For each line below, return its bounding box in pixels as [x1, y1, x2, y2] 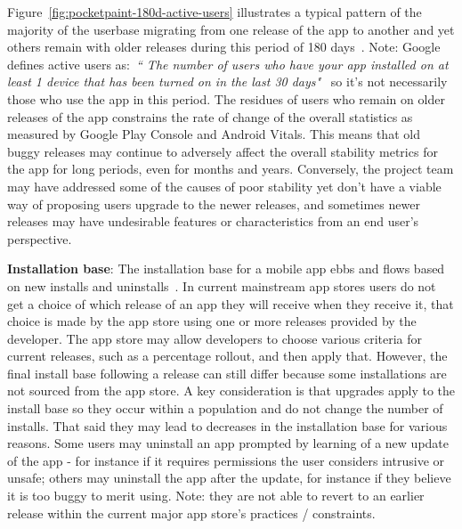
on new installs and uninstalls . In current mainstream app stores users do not [7, 276, 436, 295]
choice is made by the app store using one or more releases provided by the [7, 312, 417, 330]
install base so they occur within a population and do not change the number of [7, 399, 443, 418]
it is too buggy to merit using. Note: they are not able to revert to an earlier [7, 486, 425, 505]
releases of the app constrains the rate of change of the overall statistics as [7, 107, 413, 126]
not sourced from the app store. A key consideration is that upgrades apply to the [7, 381, 456, 400]
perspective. [7, 229, 72, 248]
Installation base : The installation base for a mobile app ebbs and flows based [7, 259, 445, 278]
